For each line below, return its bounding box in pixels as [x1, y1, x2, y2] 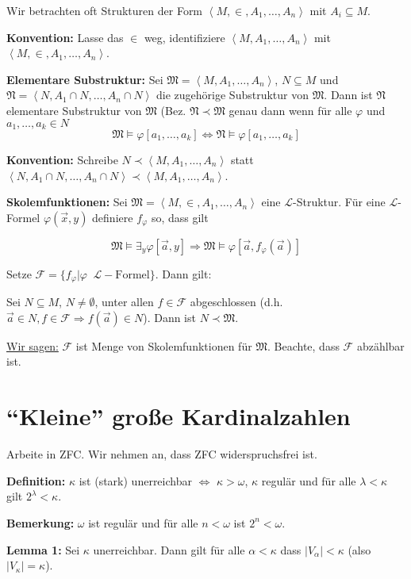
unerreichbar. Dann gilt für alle [93, 541, 245, 558]
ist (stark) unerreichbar [79, 472, 192, 489]
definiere [92, 209, 133, 225]
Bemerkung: [6, 514, 75, 531]
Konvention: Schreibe [6, 151, 118, 168]
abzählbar [356, 337, 405, 354]
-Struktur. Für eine [293, 194, 386, 210]
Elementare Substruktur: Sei [6, 71, 163, 87]
